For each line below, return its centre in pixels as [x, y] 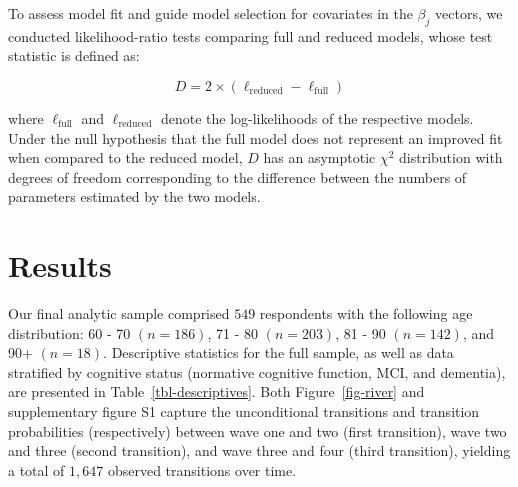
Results [60, 265]
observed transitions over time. [202, 469]
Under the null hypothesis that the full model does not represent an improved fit [255, 137]
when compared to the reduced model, [125, 157]
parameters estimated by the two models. [134, 196]
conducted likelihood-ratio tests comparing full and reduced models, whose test [250, 35]
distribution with [451, 157]
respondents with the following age [366, 313]
